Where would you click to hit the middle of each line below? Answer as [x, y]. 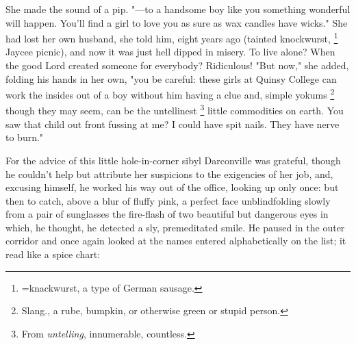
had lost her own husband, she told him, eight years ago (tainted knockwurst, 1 [172, 37]
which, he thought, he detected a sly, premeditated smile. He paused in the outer [175, 227]
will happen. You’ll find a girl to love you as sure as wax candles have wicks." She [177, 22]
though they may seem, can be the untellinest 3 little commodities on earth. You [175, 110]
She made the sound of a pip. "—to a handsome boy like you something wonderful [178, 9]
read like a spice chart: [53, 254]
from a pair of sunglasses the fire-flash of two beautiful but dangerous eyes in [167, 214]
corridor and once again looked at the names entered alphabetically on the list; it [176, 241]
